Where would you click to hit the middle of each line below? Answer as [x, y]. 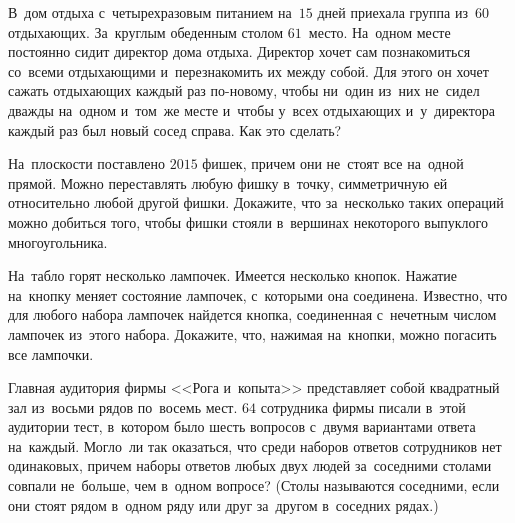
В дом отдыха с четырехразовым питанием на [150, 12]
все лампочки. [51, 353]
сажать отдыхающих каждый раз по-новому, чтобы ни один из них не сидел [244, 90]
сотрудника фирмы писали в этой [363, 406]
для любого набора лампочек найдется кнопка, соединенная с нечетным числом [252, 314]
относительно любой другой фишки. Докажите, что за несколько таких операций [256, 202]
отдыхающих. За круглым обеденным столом [146, 31]
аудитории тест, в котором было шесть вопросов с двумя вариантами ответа [242, 426]
